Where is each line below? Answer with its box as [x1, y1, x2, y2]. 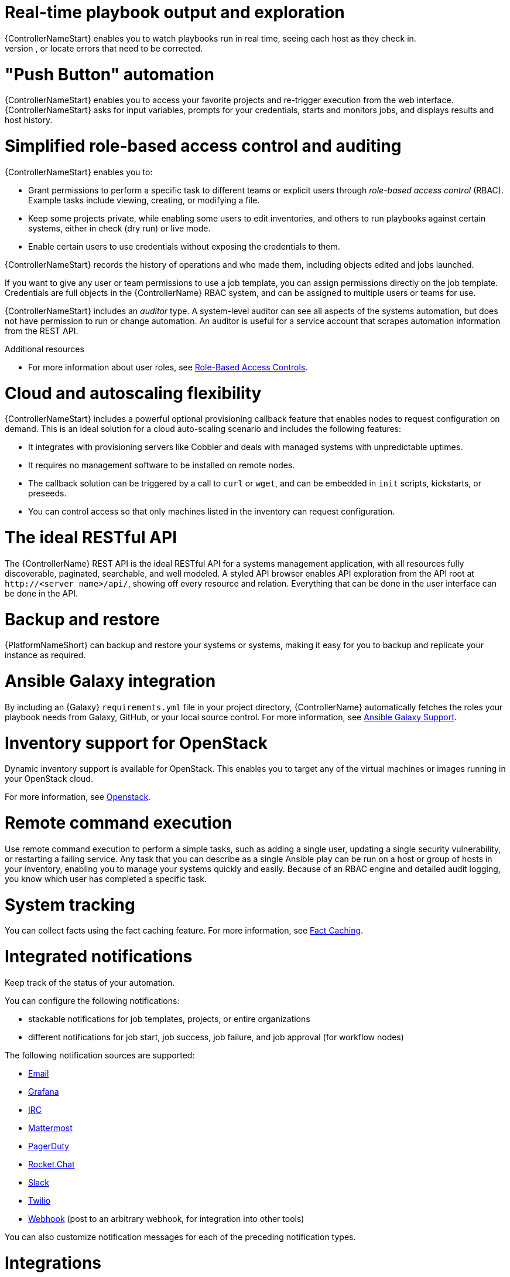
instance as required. [5, 650, 86, 660]
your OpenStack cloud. [5, 774, 93, 784]
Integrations [5, 1252, 102, 1273]
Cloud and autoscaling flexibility [5, 383, 262, 403]
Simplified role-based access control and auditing [5, 136, 402, 156]
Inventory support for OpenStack [5, 733, 268, 753]
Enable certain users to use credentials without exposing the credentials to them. [28, 241, 340, 251]
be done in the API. [5, 588, 78, 598]
